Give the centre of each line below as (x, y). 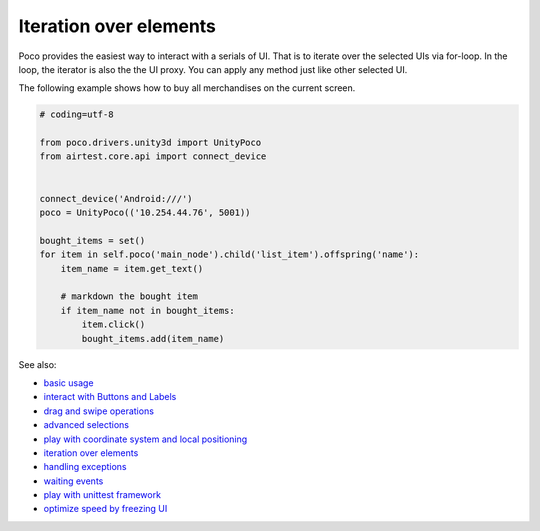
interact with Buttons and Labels (110, 397)
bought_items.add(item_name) (153, 338)
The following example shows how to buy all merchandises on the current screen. (187, 88)
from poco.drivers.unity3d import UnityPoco (150, 143)
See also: (37, 364)
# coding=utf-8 (76, 114)
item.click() (113, 324)
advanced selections (86, 425)
